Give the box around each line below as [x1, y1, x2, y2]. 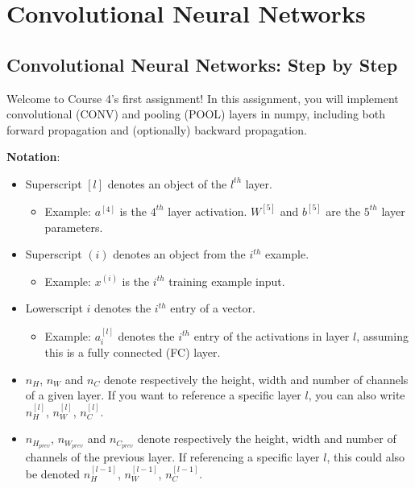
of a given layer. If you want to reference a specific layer [25, 387, 301, 403]
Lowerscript [25, 300, 83, 316]
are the [326, 202, 361, 219]
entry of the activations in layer [193, 327, 350, 344]
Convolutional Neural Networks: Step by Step [6, 52, 398, 77]
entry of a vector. [170, 300, 255, 316]
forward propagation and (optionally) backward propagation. [6, 121, 307, 138]
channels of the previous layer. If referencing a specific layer [25, 449, 320, 465]
